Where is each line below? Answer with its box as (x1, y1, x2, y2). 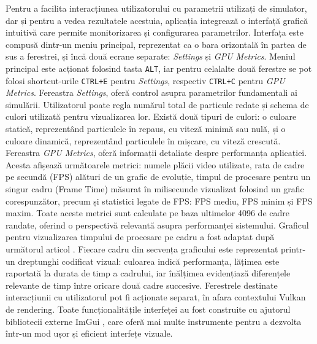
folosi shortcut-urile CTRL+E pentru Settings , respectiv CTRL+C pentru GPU (6, 74, 285, 87)
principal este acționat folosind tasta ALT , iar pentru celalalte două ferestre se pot (6, 61, 312, 74)
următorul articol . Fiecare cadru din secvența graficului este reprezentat (6, 243, 278, 255)
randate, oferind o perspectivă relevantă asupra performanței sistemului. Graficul (6, 218, 309, 231)
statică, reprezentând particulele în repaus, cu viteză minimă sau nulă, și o (6, 122, 286, 135)
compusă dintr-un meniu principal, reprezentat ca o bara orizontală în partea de (6, 37, 307, 50)
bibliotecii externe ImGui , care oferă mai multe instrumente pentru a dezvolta (6, 315, 302, 327)
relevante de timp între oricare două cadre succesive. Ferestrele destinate (6, 278, 278, 291)
